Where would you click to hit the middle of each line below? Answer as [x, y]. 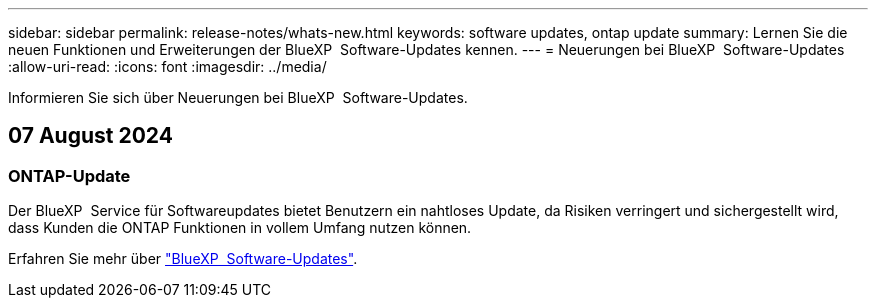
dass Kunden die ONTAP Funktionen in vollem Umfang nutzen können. [240, 228]
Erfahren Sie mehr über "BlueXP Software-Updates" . [183, 259]
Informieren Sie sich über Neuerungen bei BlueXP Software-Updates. [238, 97]
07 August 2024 [90, 136]
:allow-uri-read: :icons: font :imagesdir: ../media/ [167, 66]
